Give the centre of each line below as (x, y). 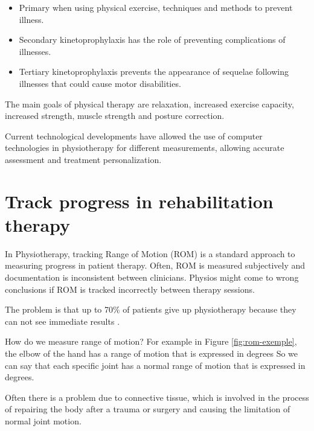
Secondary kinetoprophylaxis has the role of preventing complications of (152, 40)
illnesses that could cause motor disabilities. (100, 83)
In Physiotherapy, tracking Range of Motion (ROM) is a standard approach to (150, 253)
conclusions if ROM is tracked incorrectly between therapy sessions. (130, 289)
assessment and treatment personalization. (83, 159)
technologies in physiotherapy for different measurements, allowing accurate (145, 148)
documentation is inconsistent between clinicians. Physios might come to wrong (152, 277)
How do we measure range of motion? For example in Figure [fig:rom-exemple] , (151, 341)
